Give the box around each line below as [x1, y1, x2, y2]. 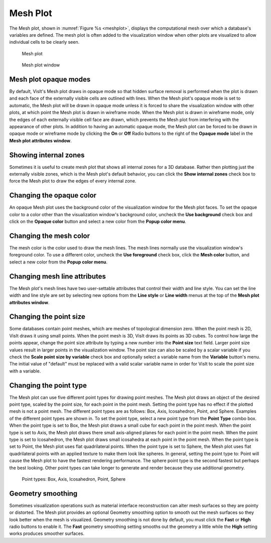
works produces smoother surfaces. [9, 530, 85, 536]
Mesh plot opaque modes [9, 75, 91, 83]
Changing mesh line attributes [9, 272, 106, 281]
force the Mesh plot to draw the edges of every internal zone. [9, 178, 137, 184]
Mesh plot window [22, 62, 60, 68]
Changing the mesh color [9, 231, 90, 240]
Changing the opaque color [9, 191, 97, 200]
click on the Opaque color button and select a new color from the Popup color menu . [9, 219, 187, 225]
